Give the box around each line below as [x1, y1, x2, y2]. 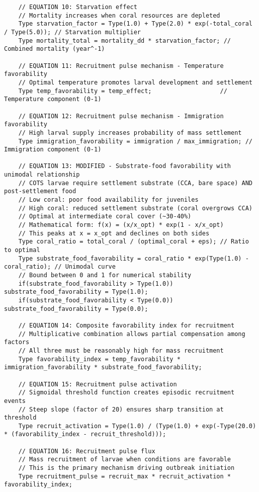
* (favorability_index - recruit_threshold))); [4, 431, 166, 438]
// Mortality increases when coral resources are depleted [18, 12, 220, 19]
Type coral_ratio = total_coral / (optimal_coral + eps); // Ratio [18, 238, 249, 245]
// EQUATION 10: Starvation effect [18, 4, 137, 11]
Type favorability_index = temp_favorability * [18, 355, 181, 363]
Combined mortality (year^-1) [4, 45, 105, 53]
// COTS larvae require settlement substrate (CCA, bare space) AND [18, 179, 252, 187]
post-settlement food [4, 188, 76, 195]
